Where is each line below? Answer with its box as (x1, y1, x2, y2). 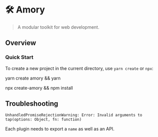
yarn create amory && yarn (5, 75, 61, 81)
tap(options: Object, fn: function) (5, 117, 82, 122)
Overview (5, 39, 37, 47)
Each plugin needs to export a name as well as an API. (5, 126, 114, 132)
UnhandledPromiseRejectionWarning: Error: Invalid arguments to (5, 113, 142, 118)
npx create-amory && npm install (5, 85, 73, 91)
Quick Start (5, 54, 34, 61)
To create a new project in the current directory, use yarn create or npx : (5, 65, 154, 71)
